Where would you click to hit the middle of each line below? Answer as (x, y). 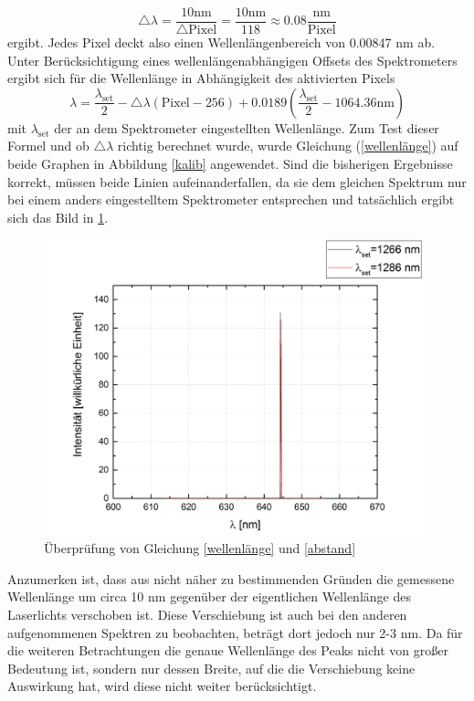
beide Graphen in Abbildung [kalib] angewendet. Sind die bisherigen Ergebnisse (230, 164)
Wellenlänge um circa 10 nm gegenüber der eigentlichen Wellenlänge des (209, 596)
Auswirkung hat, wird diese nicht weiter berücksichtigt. (162, 686)
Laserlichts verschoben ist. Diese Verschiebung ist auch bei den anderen (207, 614)
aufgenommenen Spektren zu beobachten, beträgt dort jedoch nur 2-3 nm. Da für (235, 632)
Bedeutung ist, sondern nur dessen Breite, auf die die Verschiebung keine (211, 668)
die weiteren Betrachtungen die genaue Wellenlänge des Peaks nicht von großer (228, 650)
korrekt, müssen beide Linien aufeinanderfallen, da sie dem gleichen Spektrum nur (237, 181)
